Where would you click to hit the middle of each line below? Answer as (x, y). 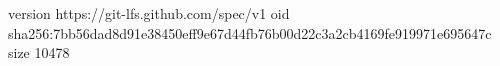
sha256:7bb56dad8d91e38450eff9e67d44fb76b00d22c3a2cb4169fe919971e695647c (250, 32)
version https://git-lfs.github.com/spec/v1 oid (149, 13)
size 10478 (39, 52)
